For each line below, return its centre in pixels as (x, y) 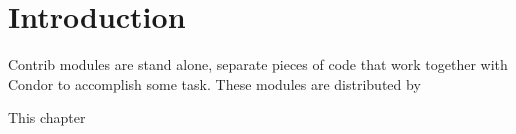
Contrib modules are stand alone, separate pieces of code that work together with (258, 64)
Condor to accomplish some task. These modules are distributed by (214, 83)
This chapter (47, 117)
